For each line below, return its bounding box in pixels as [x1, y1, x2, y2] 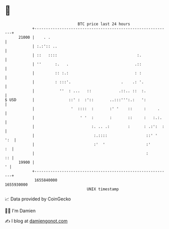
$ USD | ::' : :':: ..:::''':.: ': [5, 97, 146, 103]
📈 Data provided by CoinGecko [5, 196, 71, 202]
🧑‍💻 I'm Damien [5, 208, 36, 214]
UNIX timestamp [87, 186, 119, 192]
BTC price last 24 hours [77, 21, 130, 27]
